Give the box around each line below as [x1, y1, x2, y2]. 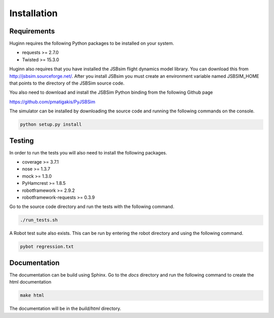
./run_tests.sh [20, 217, 58, 223]
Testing [9, 136, 34, 145]
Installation [9, 8, 58, 19]
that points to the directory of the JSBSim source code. [9, 80, 125, 86]
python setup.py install [20, 122, 82, 128]
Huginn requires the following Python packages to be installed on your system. [9, 41, 175, 47]
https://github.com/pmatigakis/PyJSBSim [9, 99, 96, 105]
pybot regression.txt [20, 244, 74, 250]
